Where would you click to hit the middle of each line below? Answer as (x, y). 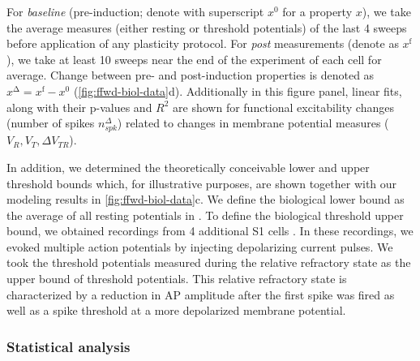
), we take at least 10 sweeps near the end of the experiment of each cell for (194, 59)
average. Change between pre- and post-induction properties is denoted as (191, 75)
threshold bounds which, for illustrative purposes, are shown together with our (202, 183)
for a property (317, 11)
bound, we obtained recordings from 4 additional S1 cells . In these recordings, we (210, 231)
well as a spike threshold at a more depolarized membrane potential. (176, 310)
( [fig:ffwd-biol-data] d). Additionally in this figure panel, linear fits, (238, 90)
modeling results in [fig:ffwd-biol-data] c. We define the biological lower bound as (206, 199)
